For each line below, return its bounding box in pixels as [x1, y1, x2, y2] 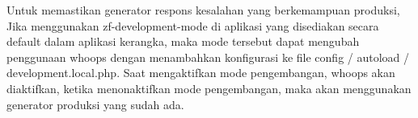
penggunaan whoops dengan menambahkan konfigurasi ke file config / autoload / [6, 48, 410, 65]
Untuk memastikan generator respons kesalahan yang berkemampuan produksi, [6, 2, 400, 18]
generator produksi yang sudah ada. [6, 96, 184, 112]
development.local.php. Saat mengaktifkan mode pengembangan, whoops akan [6, 64, 395, 81]
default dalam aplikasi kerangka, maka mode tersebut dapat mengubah [6, 33, 360, 50]
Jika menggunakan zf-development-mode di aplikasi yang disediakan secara [6, 17, 379, 34]
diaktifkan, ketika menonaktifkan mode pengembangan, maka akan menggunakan [6, 79, 412, 96]
